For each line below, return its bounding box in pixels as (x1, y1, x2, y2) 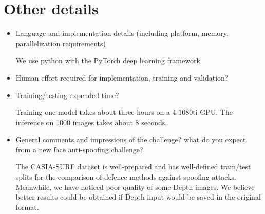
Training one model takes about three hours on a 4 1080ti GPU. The (15, 107, 233, 118)
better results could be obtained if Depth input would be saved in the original (15, 191, 261, 202)
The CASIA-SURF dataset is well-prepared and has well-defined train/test (15, 161, 251, 172)
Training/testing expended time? (15, 89, 119, 100)
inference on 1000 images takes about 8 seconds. (15, 116, 167, 127)
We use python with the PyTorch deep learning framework (15, 55, 200, 66)
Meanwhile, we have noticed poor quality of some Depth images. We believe (15, 181, 255, 192)
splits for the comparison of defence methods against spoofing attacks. (15, 171, 236, 182)
